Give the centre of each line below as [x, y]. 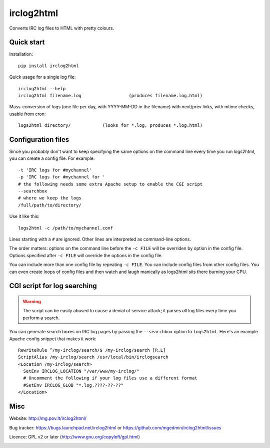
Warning [32, 301]
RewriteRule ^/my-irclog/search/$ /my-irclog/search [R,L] [92, 350]
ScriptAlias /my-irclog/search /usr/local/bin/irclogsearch [93, 357]
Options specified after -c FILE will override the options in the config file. [86, 255]
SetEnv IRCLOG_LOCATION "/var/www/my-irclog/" [81, 371]
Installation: [21, 54]
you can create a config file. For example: [52, 158]
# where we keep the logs [50, 198]
